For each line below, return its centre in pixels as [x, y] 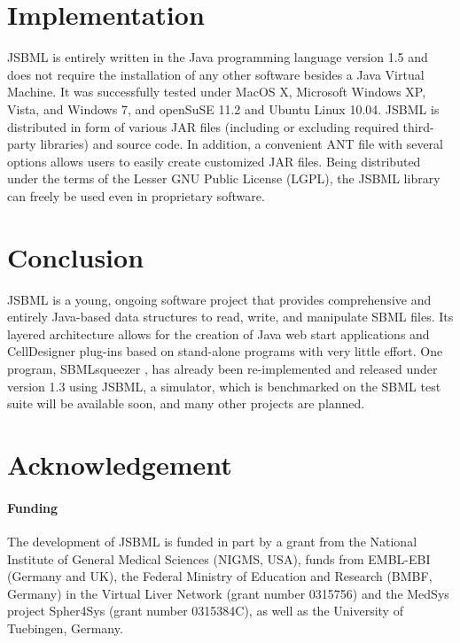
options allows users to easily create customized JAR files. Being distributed [214, 161]
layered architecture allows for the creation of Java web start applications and [218, 333]
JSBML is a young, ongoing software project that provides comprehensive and [219, 299]
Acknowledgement [120, 464]
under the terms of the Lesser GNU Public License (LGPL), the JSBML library [224, 178]
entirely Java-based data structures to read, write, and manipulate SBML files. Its [230, 317]
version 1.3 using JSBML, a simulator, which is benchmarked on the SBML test [224, 386]
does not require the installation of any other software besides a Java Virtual [216, 74]
